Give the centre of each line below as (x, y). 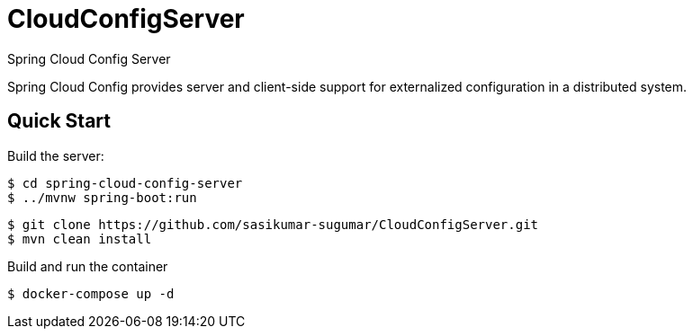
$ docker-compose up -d (91, 293)
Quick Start (59, 121)
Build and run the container (88, 266)
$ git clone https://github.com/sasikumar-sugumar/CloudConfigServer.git (273, 224)
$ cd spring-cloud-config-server (125, 183)
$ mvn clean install (80, 239)
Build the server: (56, 155)
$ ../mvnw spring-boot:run (102, 197)
